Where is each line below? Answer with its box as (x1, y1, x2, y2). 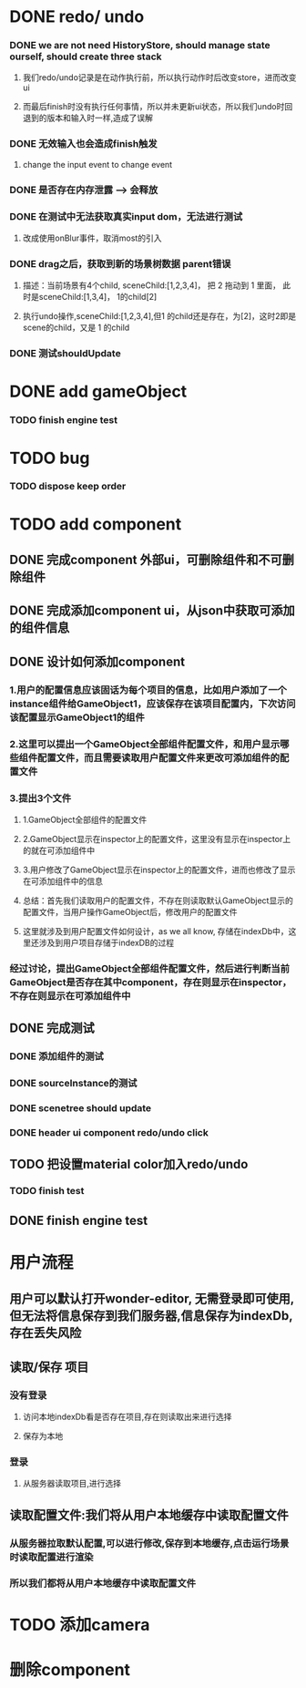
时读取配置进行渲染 (9, 1550, 94, 1563)
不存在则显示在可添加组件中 (9, 989, 131, 1002)
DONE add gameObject (9, 381, 188, 402)
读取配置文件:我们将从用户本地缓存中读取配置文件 (9, 1507, 290, 1523)
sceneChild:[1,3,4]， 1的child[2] (38, 292, 158, 303)
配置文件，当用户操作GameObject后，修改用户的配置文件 (22, 906, 238, 917)
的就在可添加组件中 (22, 845, 96, 856)
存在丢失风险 (9, 1325, 82, 1341)
